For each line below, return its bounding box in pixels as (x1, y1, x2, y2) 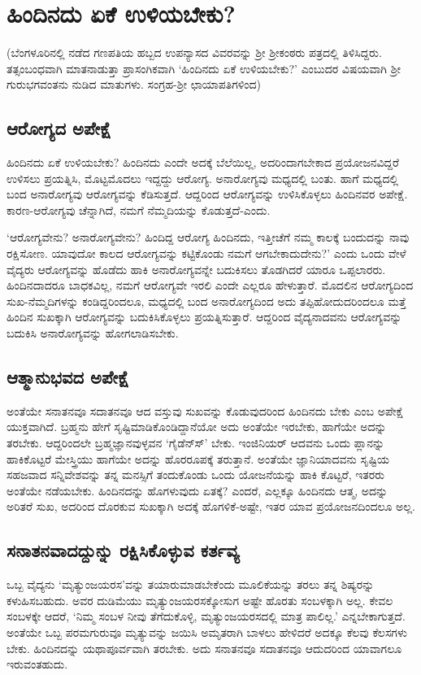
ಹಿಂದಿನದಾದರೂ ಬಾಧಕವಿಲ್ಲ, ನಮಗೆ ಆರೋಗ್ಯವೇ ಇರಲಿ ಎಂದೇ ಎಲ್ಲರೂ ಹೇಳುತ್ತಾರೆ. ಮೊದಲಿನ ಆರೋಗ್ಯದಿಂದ (7, 277, 414, 294)
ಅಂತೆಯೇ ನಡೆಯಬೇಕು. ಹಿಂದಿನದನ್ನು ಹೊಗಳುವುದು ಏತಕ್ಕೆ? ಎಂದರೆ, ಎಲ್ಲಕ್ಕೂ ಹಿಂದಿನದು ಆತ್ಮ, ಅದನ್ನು (7, 481, 388, 499)
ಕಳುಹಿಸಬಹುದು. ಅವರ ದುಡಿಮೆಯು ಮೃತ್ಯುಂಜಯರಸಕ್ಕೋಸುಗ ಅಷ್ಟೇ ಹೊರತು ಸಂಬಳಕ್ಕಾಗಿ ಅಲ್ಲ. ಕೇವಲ (7, 591, 393, 608)
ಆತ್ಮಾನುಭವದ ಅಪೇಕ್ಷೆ (7, 364, 128, 390)
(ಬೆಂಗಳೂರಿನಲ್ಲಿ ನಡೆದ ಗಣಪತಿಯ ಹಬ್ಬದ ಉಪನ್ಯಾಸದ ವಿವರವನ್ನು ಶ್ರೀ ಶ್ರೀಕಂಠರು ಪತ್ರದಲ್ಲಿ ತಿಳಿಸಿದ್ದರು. (7, 44, 382, 61)
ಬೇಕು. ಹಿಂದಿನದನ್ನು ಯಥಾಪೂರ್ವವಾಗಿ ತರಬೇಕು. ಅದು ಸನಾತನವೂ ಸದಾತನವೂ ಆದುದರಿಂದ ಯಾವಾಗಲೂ (7, 639, 402, 656)
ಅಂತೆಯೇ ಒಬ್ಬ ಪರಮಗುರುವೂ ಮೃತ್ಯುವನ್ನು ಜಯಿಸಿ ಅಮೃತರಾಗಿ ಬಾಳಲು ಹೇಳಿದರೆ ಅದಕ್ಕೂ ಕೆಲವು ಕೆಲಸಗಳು (7, 623, 407, 640)
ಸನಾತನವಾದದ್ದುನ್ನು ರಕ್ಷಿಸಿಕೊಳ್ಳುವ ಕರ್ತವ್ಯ (7, 538, 240, 563)
